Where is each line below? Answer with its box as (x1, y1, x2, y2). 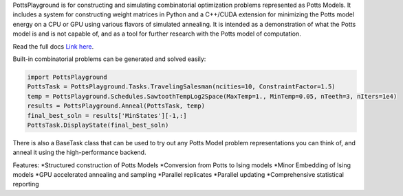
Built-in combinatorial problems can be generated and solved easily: (12, 55, 206, 63)
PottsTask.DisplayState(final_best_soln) (27, 121, 169, 129)
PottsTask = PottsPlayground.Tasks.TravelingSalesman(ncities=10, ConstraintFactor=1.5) (27, 83, 336, 90)
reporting (12, 180, 39, 188)
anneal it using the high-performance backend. (12, 148, 146, 157)
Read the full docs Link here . (12, 42, 94, 51)
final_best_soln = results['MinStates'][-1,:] (27, 112, 187, 119)
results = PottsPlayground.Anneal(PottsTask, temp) (27, 102, 206, 110)
